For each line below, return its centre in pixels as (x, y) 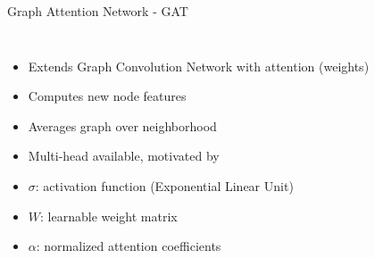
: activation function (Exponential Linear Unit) (164, 185)
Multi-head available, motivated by (124, 156)
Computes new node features (107, 96)
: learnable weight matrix (109, 216)
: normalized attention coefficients (129, 246)
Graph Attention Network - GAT (98, 11)
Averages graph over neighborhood (122, 125)
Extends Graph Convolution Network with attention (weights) (199, 66)
